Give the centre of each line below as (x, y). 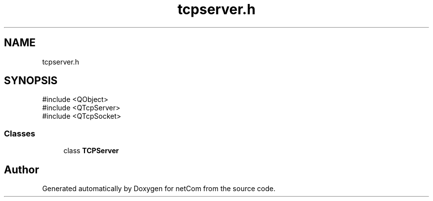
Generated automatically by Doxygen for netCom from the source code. (159, 189)
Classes (20, 133)
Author (22, 169)
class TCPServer (91, 151)
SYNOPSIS (31, 81)
